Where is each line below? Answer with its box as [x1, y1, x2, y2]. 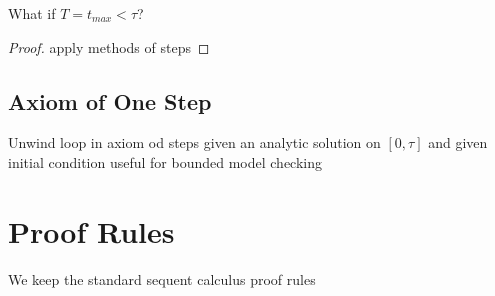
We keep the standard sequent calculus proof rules [8, 268, 316, 289]
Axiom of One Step [8, 85, 212, 116]
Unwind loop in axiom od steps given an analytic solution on [8, 132, 381, 153]
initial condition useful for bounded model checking [8, 151, 323, 172]
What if [8, 3, 56, 23]
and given [428, 132, 488, 153]
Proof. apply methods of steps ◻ [8, 36, 210, 57]
